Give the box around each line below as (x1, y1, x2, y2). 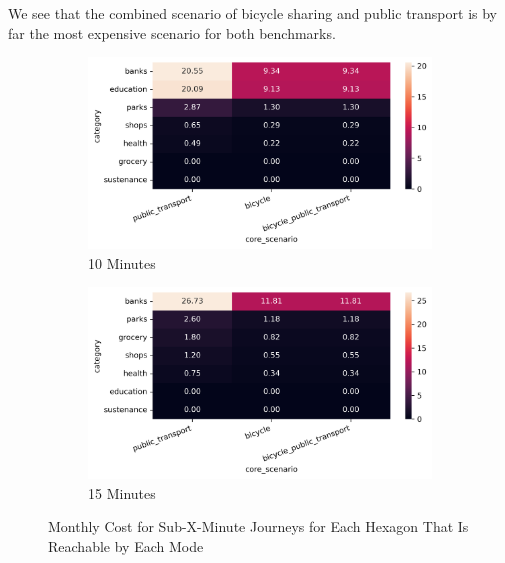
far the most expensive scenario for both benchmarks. (8, 22, 336, 43)
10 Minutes (88, 252, 156, 273)
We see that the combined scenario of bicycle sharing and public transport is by (8, 3, 497, 23)
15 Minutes (88, 482, 156, 503)
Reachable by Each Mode (48, 535, 204, 556)
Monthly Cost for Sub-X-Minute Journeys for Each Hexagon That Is (48, 516, 469, 537)
